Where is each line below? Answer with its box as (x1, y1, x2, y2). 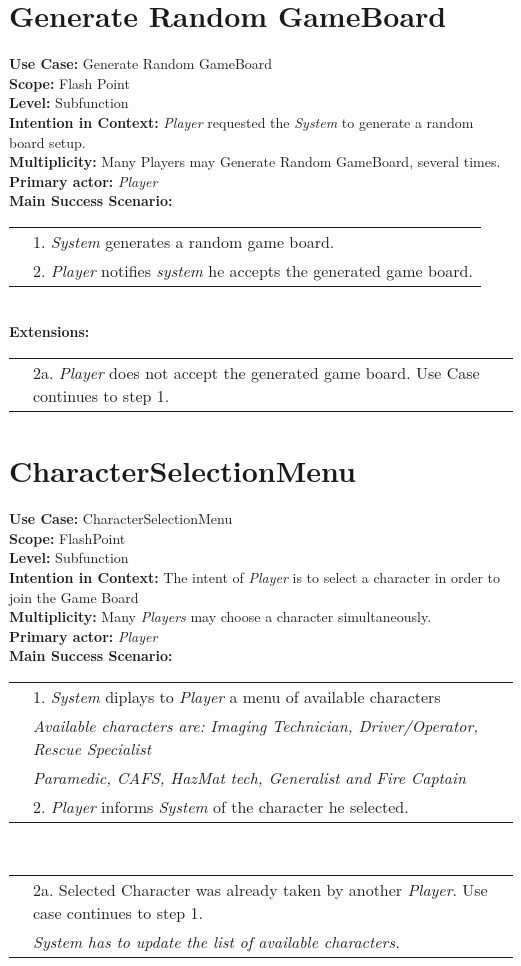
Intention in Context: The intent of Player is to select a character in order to (9, 566, 501, 587)
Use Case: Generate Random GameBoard (9, 53, 273, 74)
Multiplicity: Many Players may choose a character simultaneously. (9, 606, 432, 627)
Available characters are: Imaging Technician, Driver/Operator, (33, 713, 479, 737)
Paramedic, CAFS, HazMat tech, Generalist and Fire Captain (33, 765, 466, 789)
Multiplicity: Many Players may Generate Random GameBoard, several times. (9, 151, 501, 172)
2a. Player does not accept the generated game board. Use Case (33, 361, 480, 385)
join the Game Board (9, 586, 139, 607)
